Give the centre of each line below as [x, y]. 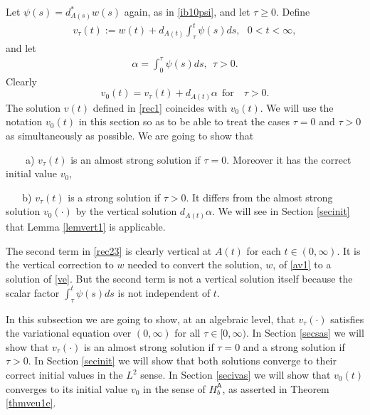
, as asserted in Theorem [276, 388]
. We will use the [297, 107]
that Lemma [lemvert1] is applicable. [86, 226]
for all [187, 333]
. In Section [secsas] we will [305, 333]
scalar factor [33, 292]
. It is [349, 250]
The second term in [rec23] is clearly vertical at [109, 250]
